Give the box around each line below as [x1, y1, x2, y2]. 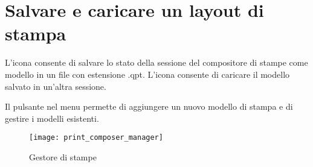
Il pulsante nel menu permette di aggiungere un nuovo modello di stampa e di [5, 100, 293, 113]
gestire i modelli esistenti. [5, 112, 99, 124]
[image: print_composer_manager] [29, 133, 163, 142]
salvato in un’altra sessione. [5, 80, 106, 92]
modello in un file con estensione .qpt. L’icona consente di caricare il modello [5, 68, 290, 80]
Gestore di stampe [29, 150, 97, 163]
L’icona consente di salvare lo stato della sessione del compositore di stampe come [5, 56, 308, 69]
